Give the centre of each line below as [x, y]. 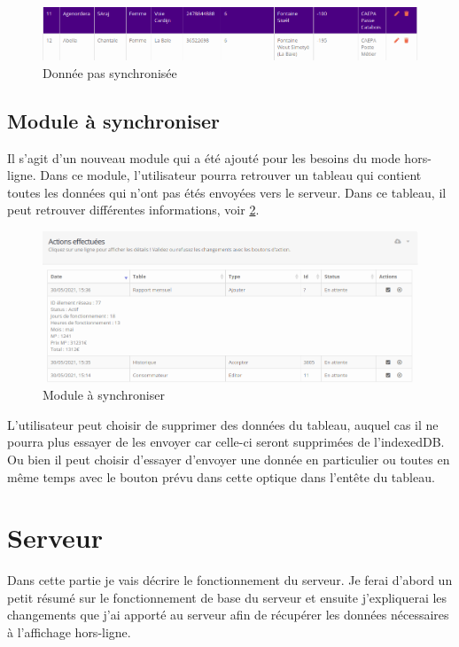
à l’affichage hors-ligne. [69, 632]
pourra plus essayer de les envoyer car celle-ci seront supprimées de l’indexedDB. [226, 442]
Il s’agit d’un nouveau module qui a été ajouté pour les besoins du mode [204, 157]
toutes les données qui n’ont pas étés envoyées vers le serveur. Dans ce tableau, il [227, 192]
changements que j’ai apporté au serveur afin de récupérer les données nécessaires [228, 615]
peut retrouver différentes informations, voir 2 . [133, 210]
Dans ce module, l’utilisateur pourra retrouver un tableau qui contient [231, 175]
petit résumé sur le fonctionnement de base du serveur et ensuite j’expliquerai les [227, 597]
